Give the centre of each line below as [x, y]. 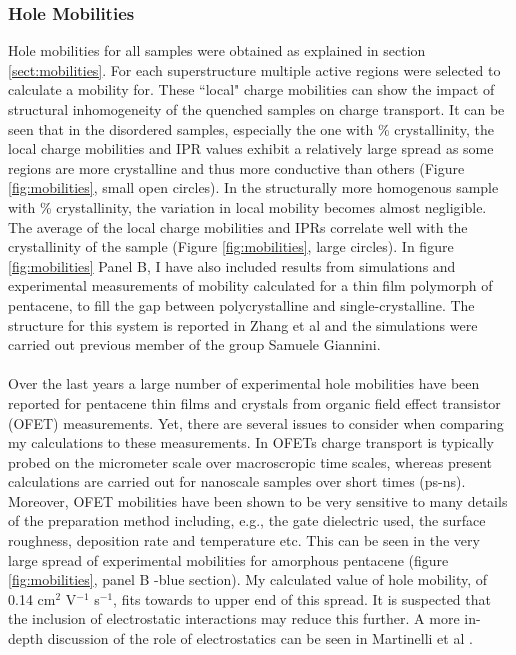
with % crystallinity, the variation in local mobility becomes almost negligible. [247, 206]
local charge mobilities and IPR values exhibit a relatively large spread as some [251, 148]
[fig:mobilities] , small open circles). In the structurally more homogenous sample [253, 187]
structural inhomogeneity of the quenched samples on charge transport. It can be [256, 109]
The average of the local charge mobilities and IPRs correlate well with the [238, 226]
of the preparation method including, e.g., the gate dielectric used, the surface [247, 520]
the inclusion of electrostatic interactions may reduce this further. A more [234, 618]
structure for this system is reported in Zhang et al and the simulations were [243, 324]
